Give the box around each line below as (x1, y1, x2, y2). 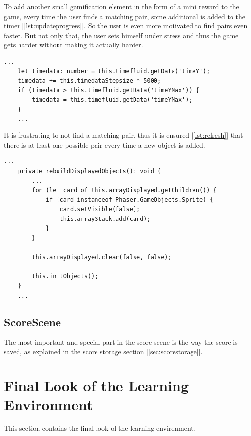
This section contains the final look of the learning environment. (4, 422, 195, 433)
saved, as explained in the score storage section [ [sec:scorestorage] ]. (4, 347, 203, 357)
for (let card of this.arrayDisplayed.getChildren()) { (32, 187, 217, 194)
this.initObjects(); (32, 273, 98, 280)
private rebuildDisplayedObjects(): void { (18, 167, 161, 174)
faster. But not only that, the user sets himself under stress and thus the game (4, 30, 239, 40)
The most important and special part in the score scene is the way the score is (4, 337, 238, 347)
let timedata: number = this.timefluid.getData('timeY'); (18, 67, 210, 75)
